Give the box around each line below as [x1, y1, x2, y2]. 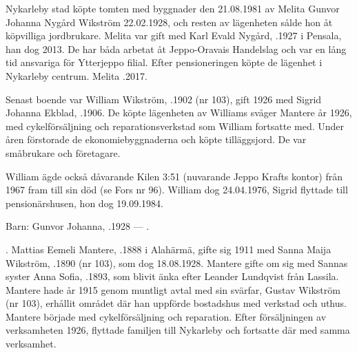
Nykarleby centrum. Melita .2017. [6, 68, 147, 83]
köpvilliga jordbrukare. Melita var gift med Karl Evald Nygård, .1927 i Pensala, [6, 28, 342, 43]
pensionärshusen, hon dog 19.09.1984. [6, 195, 163, 210]
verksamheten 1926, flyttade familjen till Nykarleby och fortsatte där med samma [6, 323, 350, 337]
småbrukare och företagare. [6, 145, 121, 160]
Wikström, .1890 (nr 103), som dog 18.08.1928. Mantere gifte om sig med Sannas [6, 255, 348, 270]
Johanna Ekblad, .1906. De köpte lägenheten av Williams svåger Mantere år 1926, [6, 105, 352, 120]
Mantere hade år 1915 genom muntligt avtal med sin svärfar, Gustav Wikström [6, 282, 340, 297]
